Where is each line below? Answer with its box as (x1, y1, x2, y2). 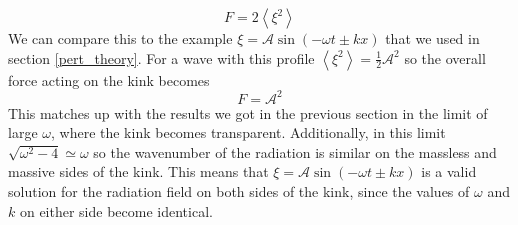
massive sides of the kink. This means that (8, 161, 269, 182)
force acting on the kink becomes (8, 69, 210, 90)
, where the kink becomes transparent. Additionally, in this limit (50, 122, 446, 143)
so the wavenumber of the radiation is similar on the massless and (93, 141, 497, 162)
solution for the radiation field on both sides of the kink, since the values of (8, 181, 470, 202)
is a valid (421, 161, 477, 182)
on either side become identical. (19, 200, 213, 221)
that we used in (385, 28, 480, 48)
